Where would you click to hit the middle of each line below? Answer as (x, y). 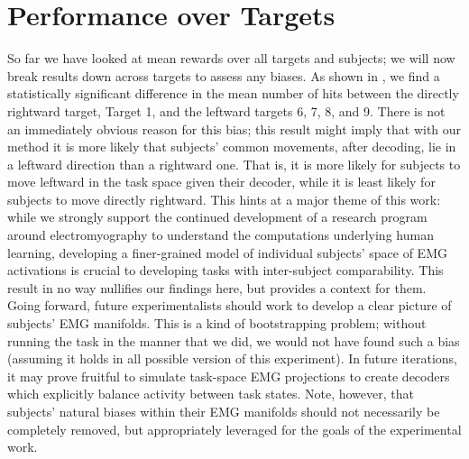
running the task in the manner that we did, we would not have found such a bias (234, 340)
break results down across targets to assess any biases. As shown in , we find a (224, 75)
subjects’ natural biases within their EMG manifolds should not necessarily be (224, 411)
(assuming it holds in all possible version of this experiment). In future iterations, (232, 358)
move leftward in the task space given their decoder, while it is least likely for (221, 182)
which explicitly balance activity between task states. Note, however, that (211, 394)
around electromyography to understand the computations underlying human (221, 235)
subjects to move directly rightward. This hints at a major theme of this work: (224, 199)
